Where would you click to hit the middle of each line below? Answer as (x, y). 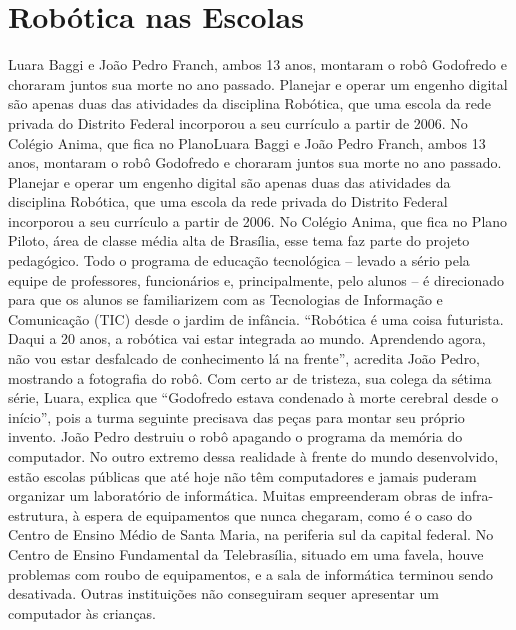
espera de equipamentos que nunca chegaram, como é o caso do (278, 514)
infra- (476, 495)
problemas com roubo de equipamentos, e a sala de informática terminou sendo (251, 573)
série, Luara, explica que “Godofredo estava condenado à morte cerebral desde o (253, 397)
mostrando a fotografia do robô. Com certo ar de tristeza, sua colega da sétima (250, 377)
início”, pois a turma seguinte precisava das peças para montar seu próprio (236, 416)
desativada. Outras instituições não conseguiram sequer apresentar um (223, 593)
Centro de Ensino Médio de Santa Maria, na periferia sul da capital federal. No (251, 534)
